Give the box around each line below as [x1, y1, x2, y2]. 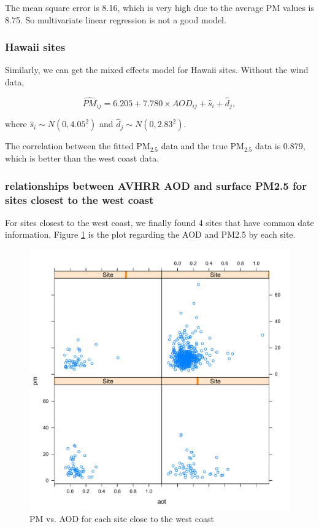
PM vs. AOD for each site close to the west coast [29, 512, 214, 525]
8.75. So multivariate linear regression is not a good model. [5, 13, 226, 26]
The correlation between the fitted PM [5, 139, 150, 152]
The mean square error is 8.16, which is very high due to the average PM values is [5, 1, 314, 14]
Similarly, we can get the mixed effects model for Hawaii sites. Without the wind [5, 63, 309, 76]
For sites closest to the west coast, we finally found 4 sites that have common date [5, 216, 314, 228]
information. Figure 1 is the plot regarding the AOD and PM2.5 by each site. [5, 228, 296, 241]
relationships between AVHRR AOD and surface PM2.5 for [5, 178, 307, 193]
